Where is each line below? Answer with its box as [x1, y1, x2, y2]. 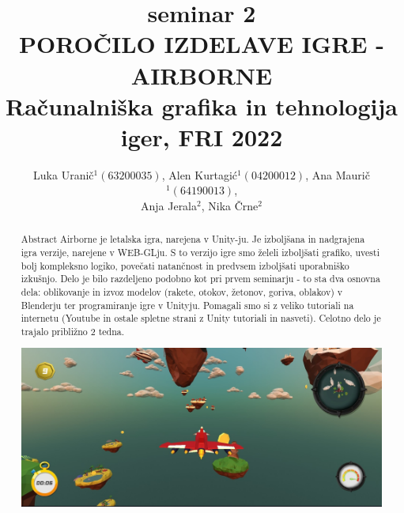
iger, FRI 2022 [120, 120, 283, 153]
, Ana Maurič [305, 166, 370, 183]
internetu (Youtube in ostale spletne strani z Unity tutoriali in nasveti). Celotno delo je [21, 311, 381, 325]
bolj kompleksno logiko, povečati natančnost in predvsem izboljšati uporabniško [21, 258, 349, 272]
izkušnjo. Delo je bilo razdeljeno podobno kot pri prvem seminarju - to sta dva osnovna [21, 272, 380, 285]
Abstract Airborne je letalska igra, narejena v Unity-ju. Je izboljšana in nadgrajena [21, 232, 365, 246]
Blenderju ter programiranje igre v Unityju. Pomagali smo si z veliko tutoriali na [21, 298, 354, 311]
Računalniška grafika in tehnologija [6, 89, 398, 122]
